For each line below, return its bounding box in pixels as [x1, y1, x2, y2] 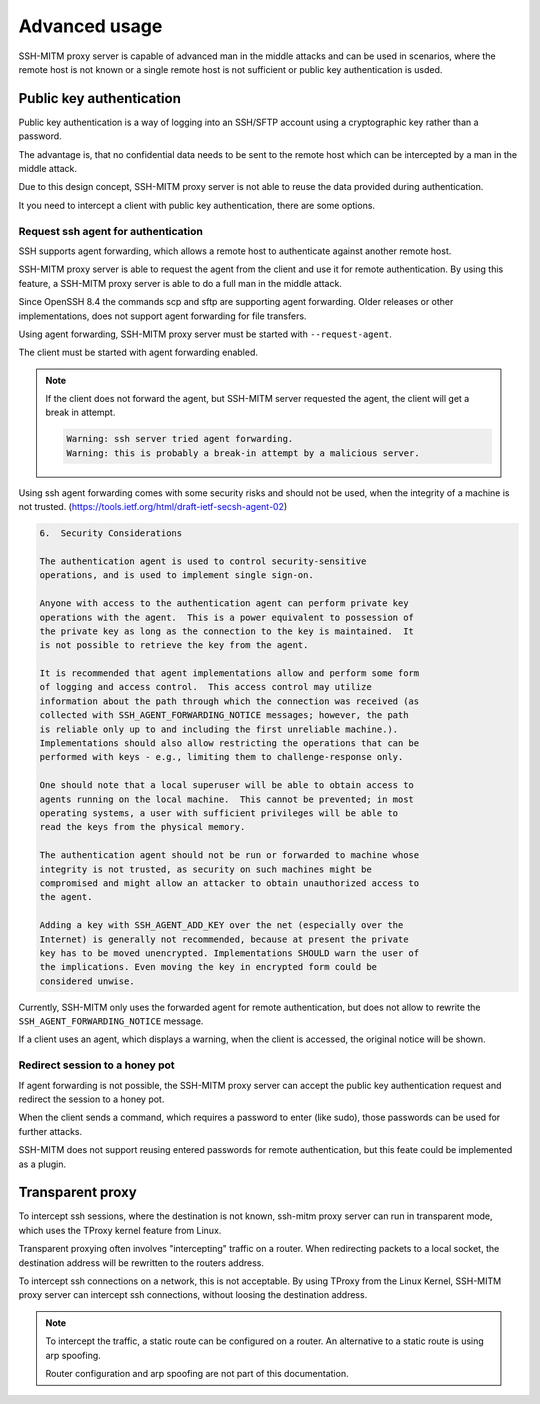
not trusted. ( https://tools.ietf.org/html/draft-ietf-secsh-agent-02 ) [18, 501, 288, 513]
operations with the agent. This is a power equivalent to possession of [39, 611, 415, 623]
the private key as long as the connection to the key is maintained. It [39, 625, 415, 637]
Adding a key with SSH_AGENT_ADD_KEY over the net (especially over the [39, 920, 404, 931]
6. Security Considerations [39, 528, 183, 539]
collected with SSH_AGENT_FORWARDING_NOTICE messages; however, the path [39, 710, 409, 721]
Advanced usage [18, 15, 163, 37]
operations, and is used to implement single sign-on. [39, 570, 314, 581]
